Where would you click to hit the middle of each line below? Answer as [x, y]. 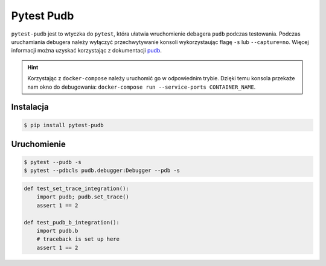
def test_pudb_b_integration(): [72, 222]
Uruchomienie [38, 144]
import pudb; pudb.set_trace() [83, 197]
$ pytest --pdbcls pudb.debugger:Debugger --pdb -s [102, 171]
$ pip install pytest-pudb [64, 125]
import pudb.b [57, 231]
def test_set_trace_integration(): [76, 189]
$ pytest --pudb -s [53, 162]
